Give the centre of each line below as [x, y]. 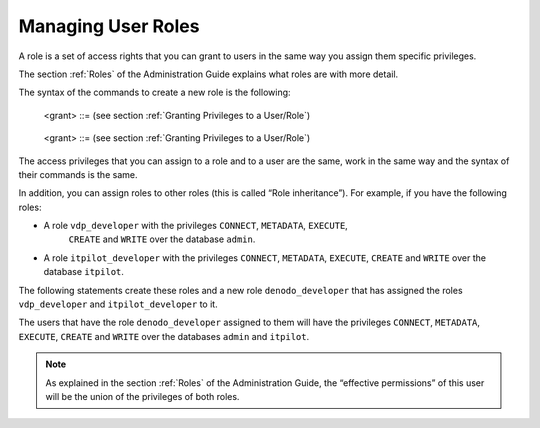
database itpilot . [84, 272]
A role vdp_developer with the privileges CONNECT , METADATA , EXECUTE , [196, 226]
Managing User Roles [109, 26]
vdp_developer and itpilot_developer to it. [118, 304]
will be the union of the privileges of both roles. [142, 396]
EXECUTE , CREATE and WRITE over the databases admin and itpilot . [164, 336]
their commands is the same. [78, 174]
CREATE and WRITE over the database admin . [162, 239]
